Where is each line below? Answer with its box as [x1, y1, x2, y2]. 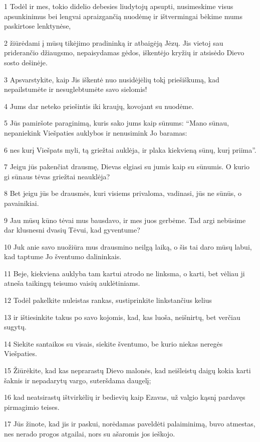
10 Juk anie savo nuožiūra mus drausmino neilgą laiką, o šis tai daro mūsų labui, [4, 241, 252, 252]
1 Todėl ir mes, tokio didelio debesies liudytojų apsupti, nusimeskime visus [4, 1, 233, 11]
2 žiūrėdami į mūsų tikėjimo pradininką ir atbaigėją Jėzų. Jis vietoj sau [4, 37, 223, 48]
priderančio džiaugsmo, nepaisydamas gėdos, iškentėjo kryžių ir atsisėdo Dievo [4, 47, 244, 58]
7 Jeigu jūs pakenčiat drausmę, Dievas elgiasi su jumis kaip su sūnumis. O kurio [4, 161, 249, 172]
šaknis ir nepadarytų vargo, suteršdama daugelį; [4, 375, 151, 385]
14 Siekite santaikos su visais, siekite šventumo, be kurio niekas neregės [4, 338, 223, 349]
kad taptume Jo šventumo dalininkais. [4, 251, 122, 262]
